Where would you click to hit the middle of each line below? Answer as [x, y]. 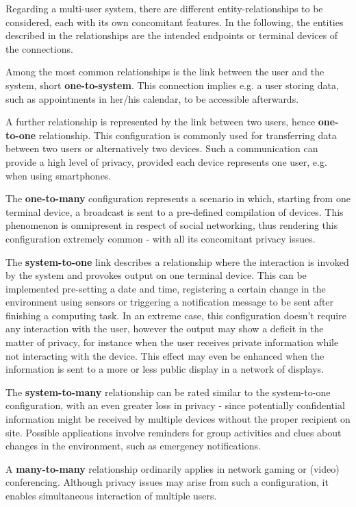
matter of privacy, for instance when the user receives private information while [172, 342]
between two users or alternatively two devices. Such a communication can [162, 148]
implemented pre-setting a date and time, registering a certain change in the [166, 288]
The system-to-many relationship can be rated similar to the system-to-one [168, 392]
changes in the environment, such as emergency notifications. [133, 446]
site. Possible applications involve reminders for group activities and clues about [174, 432]
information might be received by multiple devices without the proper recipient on [178, 419]
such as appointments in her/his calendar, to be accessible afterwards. [152, 98]
